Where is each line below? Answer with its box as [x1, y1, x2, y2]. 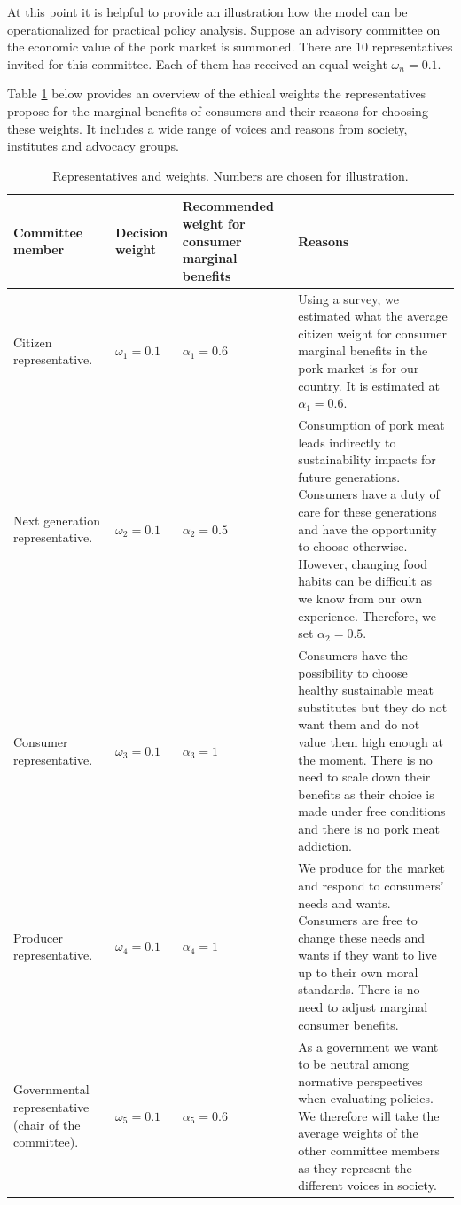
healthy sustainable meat [298, 680, 434, 699]
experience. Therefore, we [298, 606, 436, 625]
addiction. [298, 836, 352, 855]
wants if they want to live [298, 945, 437, 964]
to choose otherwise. [298, 537, 408, 556]
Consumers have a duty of [298, 485, 440, 503]
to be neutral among [298, 1054, 410, 1073]
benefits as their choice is [298, 784, 434, 803]
